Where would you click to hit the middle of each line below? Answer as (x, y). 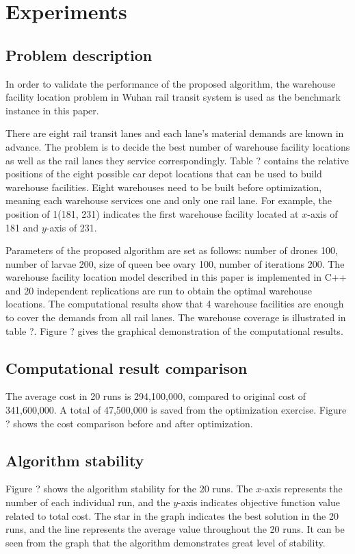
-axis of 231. (71, 227)
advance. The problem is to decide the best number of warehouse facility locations (178, 146)
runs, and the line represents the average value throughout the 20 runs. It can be (175, 529)
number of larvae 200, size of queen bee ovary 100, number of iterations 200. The (175, 263)
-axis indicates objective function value (259, 502)
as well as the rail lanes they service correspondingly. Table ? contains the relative (177, 160)
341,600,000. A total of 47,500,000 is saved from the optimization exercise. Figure (176, 410)
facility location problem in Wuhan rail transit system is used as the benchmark (173, 97)
